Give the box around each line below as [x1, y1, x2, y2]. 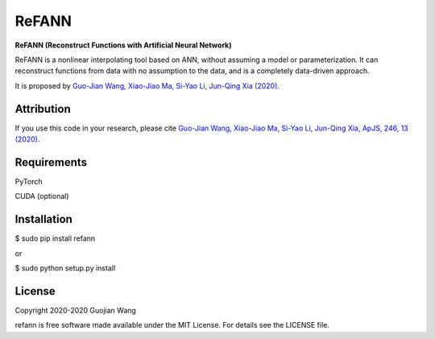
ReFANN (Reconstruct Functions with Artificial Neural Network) [14, 40, 232, 50]
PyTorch [14, 176, 43, 186]
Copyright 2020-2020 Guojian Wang [14, 305, 137, 315]
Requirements [14, 155, 88, 169]
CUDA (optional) [14, 192, 69, 201]
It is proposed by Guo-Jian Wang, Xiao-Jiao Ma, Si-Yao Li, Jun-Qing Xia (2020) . [14, 81, 280, 90]
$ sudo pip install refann [14, 234, 96, 243]
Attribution [14, 101, 72, 116]
